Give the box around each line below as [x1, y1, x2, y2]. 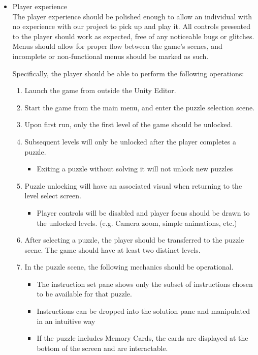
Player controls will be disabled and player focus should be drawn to [37, 207, 250, 218]
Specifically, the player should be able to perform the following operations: [12, 68, 244, 78]
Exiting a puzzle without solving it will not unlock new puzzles [37, 163, 233, 174]
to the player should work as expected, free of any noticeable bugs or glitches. [12, 31, 254, 41]
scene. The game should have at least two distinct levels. [24, 244, 201, 255]
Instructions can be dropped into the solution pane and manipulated [37, 306, 250, 316]
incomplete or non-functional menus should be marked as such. [12, 50, 209, 61]
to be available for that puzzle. [37, 288, 132, 299]
